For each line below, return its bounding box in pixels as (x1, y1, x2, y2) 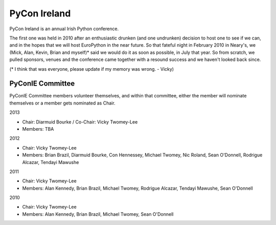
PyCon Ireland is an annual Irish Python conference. (9, 26, 119, 32)
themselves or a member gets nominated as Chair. (9, 100, 116, 106)
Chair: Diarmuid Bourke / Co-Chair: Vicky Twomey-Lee (22, 118, 138, 125)
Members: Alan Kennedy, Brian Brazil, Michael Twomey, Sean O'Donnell (22, 211, 174, 217)
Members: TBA (22, 126, 54, 132)
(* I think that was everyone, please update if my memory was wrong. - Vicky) (9, 66, 174, 72)
